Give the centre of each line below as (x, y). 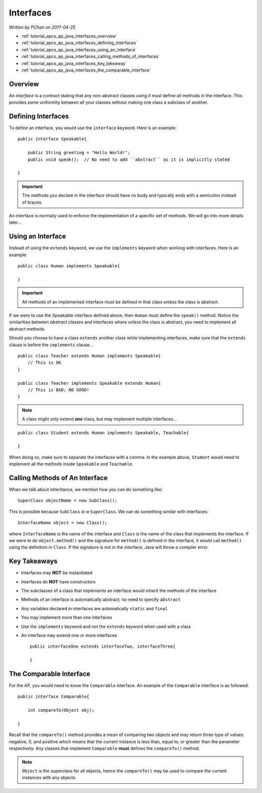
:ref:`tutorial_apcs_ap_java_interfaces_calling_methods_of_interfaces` (90, 56)
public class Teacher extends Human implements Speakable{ (89, 356)
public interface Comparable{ (54, 697)
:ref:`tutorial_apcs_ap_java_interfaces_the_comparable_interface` (86, 70)
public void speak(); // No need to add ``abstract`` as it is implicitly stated (129, 159)
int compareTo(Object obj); (61, 710)
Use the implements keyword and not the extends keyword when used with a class (106, 626)
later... (15, 222)
